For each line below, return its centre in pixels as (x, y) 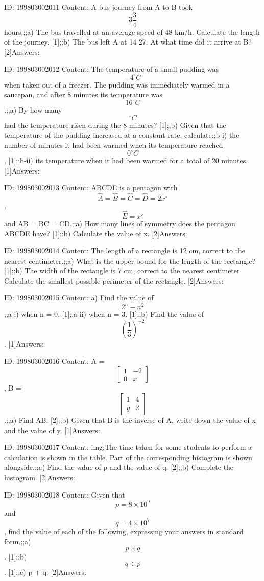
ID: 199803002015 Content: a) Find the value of (79, 298)
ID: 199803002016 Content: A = (54, 361)
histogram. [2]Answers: (40, 477)
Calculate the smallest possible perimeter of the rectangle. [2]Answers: (114, 280)
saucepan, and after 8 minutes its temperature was (83, 94)
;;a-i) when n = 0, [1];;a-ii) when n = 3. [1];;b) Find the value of (104, 314)
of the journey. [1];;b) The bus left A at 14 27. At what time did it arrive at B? (128, 42)
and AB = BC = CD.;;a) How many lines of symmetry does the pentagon (120, 223)
